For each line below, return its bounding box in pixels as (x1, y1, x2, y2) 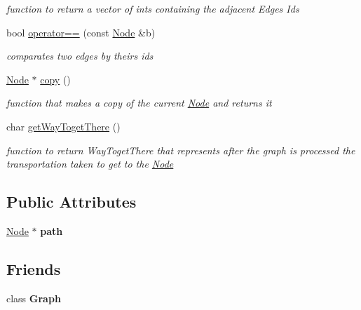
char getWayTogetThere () (6, 119, 121, 133)
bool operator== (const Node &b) (6, 25, 156, 39)
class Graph (6, 290, 61, 305)
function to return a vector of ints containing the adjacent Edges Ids (6, 1, 299, 15)
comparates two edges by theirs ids (6, 48, 154, 63)
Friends (6, 257, 61, 279)
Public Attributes (6, 191, 137, 213)
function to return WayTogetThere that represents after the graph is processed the (6, 142, 355, 157)
